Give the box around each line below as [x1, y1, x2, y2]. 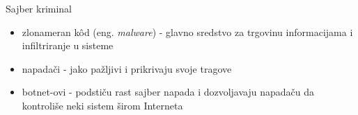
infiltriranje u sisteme [22, 38, 114, 53]
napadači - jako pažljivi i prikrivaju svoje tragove [22, 61, 232, 76]
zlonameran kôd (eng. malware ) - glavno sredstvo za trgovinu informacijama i [22, 24, 353, 39]
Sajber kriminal [6, 1, 72, 15]
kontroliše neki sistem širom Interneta [22, 98, 183, 112]
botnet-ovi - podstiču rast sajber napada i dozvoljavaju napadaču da [22, 85, 314, 99]
